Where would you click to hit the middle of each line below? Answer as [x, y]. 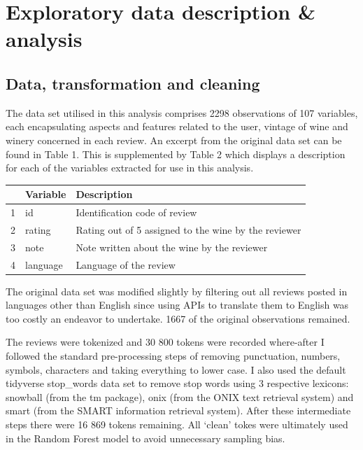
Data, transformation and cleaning [133, 83]
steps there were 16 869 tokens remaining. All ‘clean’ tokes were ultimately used [177, 424]
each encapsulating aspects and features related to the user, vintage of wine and [177, 126]
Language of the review [126, 264]
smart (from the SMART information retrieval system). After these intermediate [178, 410]
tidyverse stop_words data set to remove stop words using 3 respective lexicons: [177, 383]
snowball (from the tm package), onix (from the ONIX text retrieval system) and [180, 396]
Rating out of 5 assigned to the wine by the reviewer [188, 229]
